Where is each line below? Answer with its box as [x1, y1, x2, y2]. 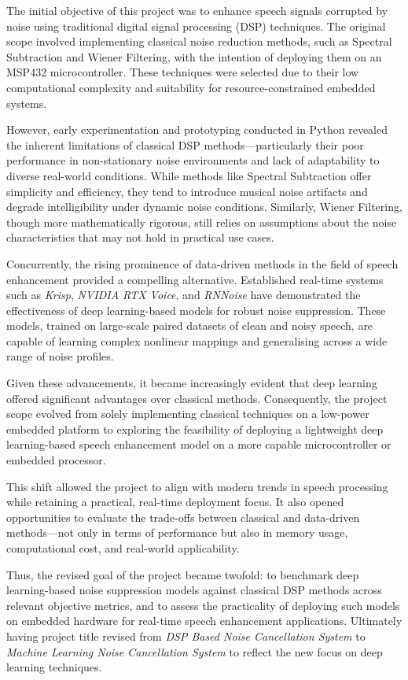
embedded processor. [6, 452, 106, 468]
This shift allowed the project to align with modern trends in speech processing [6, 478, 388, 494]
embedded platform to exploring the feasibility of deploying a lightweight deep [6, 420, 384, 437]
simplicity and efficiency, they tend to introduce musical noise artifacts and [6, 183, 368, 199]
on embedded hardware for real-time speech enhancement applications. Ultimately [6, 612, 402, 629]
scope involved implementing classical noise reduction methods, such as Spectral [6, 33, 392, 50]
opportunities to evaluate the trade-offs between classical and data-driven [6, 508, 360, 525]
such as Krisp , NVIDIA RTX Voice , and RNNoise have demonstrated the [6, 286, 361, 303]
